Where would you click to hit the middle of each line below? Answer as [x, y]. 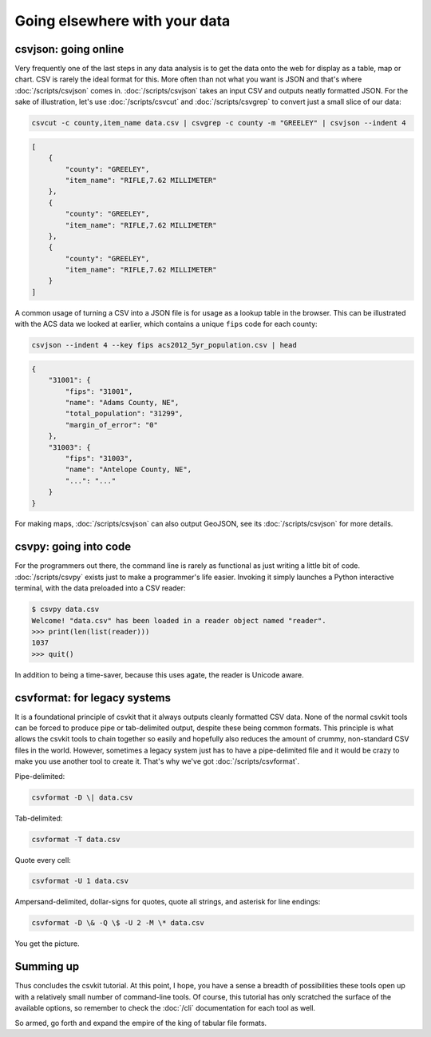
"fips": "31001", [99, 391]
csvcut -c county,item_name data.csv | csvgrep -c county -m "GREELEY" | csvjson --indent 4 [219, 123]
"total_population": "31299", [124, 414]
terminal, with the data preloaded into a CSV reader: [100, 588]
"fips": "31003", [99, 458]
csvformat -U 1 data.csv [80, 881]
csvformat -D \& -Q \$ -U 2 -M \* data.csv [118, 923]
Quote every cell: [43, 860]
